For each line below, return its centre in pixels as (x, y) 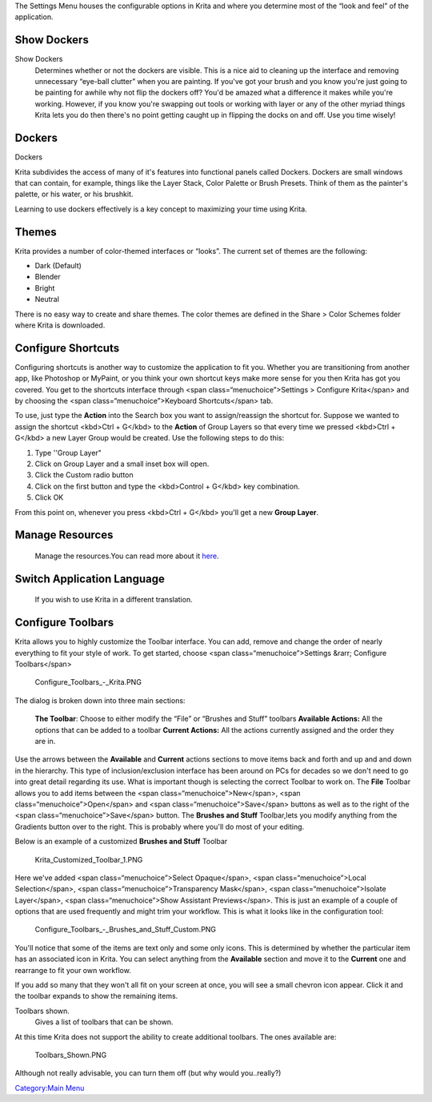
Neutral (47, 300)
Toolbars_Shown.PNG (71, 1055)
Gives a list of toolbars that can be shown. (104, 1022)
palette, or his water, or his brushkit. (74, 194)
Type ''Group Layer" (68, 452)
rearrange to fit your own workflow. (73, 970)
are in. (45, 742)
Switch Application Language (90, 579)
